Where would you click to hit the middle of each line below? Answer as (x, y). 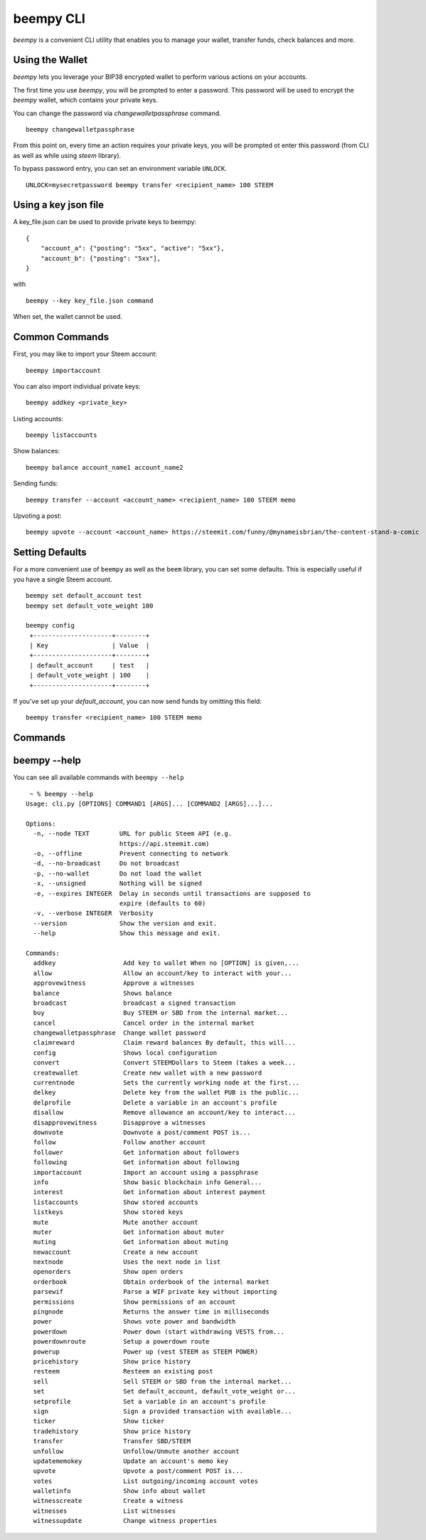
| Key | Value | (90, 645)
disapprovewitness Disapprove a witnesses (119, 1122)
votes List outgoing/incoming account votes (146, 1481)
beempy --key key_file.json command (90, 300)
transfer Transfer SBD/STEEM (112, 1441)
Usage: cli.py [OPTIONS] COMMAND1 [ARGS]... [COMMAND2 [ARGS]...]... (150, 804)
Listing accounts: (38, 418)
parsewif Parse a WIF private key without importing (155, 1292)
